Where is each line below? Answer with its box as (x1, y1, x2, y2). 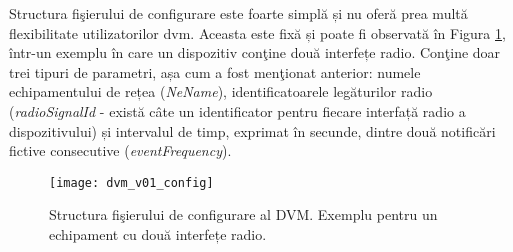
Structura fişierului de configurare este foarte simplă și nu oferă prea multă (9, 3, 468, 23)
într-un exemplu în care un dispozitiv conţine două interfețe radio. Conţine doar (9, 42, 501, 63)
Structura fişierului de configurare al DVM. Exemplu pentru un (49, 204, 438, 225)
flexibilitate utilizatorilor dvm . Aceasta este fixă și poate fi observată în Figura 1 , (9, 22, 506, 43)
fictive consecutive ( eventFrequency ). (9, 140, 232, 161)
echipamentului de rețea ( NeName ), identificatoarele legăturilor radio (9, 81, 433, 102)
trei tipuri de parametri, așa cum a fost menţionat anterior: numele (9, 61, 421, 82)
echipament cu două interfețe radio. (49, 224, 267, 244)
